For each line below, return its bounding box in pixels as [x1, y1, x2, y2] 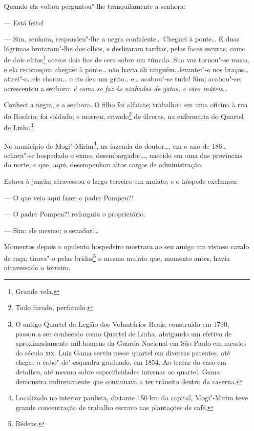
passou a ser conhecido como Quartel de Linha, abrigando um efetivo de [15, 328, 232, 338]
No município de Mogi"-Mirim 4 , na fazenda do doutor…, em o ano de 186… [4, 139, 227, 151]
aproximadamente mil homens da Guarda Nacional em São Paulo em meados [15, 338, 247, 348]
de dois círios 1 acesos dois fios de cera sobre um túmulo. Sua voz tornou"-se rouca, [4, 53, 250, 65]
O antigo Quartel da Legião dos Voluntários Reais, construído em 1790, [15, 318, 229, 329]
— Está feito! [4, 17, 44, 27]
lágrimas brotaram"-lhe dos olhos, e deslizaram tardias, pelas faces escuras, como [4, 43, 246, 53]
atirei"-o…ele [4, 74, 41, 84]
